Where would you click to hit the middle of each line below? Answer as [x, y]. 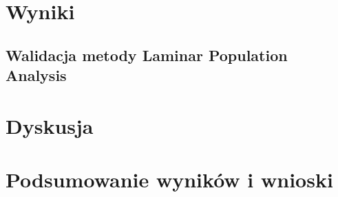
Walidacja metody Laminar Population [147, 55]
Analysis [36, 75]
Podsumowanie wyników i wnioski [169, 179]
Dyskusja [50, 125]
